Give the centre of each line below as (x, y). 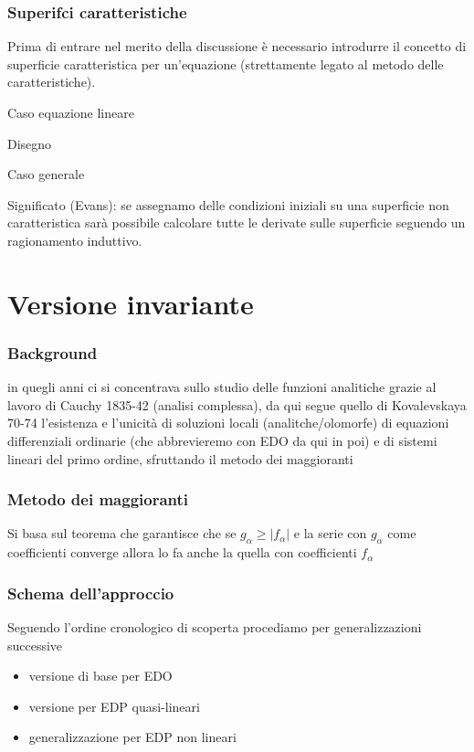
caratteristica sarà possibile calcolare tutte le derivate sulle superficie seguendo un (237, 222)
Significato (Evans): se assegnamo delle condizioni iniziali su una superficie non (228, 204)
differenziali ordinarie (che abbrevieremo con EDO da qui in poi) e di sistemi (222, 440)
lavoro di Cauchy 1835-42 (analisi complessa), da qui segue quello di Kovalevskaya (237, 404)
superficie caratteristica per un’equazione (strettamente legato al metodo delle (226, 64)
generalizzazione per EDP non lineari (132, 737)
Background (53, 352)
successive (35, 645)
